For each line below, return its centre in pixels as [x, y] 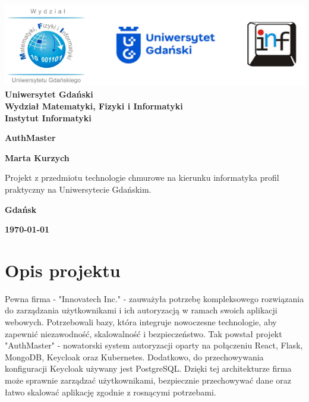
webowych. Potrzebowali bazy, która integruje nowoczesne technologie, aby [141, 322]
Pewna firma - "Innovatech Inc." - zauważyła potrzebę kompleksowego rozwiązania [154, 298]
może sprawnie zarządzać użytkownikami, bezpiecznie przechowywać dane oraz [148, 380]
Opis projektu [63, 270]
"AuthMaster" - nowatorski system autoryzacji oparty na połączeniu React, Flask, [154, 345]
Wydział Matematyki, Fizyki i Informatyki [94, 106]
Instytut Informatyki [48, 117]
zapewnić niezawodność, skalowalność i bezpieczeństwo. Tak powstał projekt [144, 333]
